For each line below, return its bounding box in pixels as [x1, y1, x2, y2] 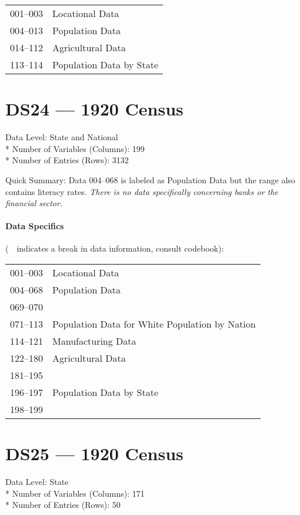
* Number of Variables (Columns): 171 [5, 487, 145, 499]
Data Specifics [5, 220, 64, 232]
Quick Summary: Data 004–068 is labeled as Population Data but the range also [5, 173, 295, 186]
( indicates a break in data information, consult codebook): [5, 242, 224, 255]
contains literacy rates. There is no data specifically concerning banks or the [5, 185, 278, 197]
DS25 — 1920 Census [5, 441, 184, 466]
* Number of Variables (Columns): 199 [5, 142, 145, 154]
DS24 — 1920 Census [5, 97, 184, 121]
